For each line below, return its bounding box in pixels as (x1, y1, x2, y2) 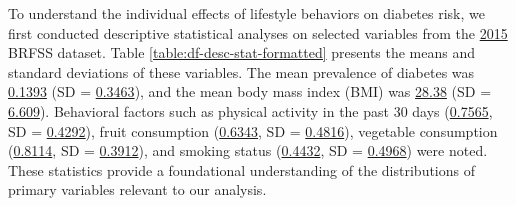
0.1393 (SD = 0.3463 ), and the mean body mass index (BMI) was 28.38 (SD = (8, 81, 492, 102)
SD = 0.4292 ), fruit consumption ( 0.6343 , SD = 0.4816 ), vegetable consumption (8, 120, 498, 141)
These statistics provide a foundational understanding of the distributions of (8, 159, 475, 180)
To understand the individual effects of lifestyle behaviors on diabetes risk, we (8, 3, 485, 23)
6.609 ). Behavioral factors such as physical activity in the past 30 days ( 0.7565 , (8, 100, 493, 121)
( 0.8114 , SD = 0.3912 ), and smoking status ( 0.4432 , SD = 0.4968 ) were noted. (8, 140, 488, 161)
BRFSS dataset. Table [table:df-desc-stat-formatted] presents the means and (8, 42, 476, 63)
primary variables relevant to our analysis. (8, 179, 267, 200)
